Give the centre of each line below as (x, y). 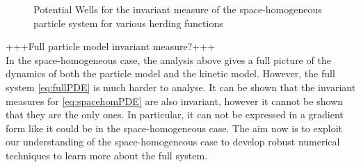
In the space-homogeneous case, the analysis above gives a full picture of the (168, 59)
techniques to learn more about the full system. (107, 155)
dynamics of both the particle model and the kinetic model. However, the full (170, 73)
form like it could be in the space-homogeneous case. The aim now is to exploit (174, 128)
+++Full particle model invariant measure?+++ (111, 46)
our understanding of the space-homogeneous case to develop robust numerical (173, 142)
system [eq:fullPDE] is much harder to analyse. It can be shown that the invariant (181, 87)
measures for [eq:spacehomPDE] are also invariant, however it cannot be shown (174, 101)
